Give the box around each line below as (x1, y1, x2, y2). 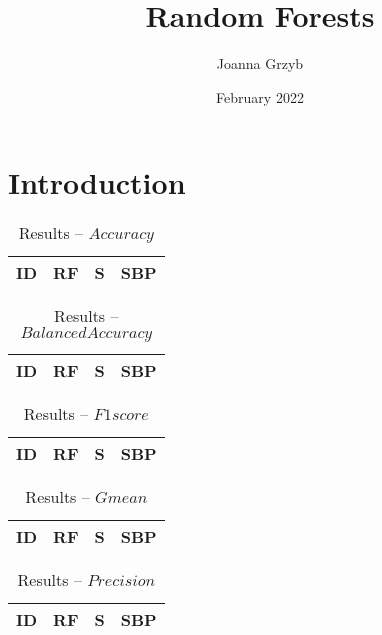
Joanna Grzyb (216, 53, 304, 74)
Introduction (8, 162, 186, 203)
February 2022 (216, 86, 304, 107)
